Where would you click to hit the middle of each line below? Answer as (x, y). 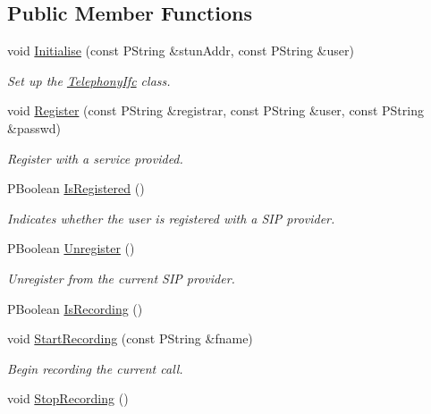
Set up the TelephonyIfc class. (89, 80)
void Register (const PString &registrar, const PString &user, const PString (215, 110)
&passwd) (34, 127)
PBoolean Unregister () (71, 248)
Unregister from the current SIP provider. (121, 278)
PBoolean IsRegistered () (76, 188)
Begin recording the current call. (95, 368)
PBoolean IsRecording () (75, 308)
